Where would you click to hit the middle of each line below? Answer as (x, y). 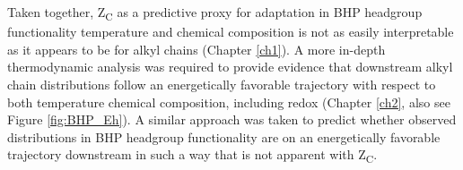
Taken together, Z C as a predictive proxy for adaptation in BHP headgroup (215, 13)
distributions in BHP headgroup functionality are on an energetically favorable (224, 136)
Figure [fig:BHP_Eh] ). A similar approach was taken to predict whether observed (232, 119)
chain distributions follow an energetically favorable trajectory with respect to (222, 84)
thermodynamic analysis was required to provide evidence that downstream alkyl (230, 67)
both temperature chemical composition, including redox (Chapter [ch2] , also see (229, 102)
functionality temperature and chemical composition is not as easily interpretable (231, 32)
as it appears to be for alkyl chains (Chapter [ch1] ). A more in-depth (197, 49)
